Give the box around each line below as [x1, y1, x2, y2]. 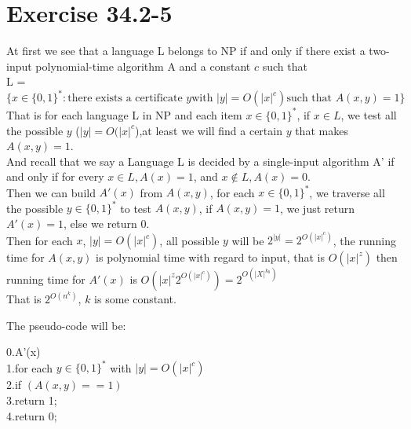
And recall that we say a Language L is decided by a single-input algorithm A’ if [6, 152, 395, 169]
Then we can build [6, 184, 96, 200]
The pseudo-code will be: [6, 317, 126, 333]
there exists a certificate [67, 93, 183, 104]
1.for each [6, 359, 53, 376]
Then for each [6, 232, 73, 248]
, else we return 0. [64, 215, 150, 232]
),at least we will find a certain [135, 122, 282, 138]
